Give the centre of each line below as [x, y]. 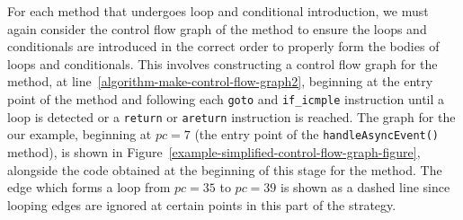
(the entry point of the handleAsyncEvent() [317, 134]
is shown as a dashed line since [365, 187]
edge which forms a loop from [89, 187]
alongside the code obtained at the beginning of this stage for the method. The [225, 169]
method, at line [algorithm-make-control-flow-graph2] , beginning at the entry [220, 81]
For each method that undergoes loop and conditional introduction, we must [218, 11]
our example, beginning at [80, 134]
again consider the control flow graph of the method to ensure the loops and [217, 28]
